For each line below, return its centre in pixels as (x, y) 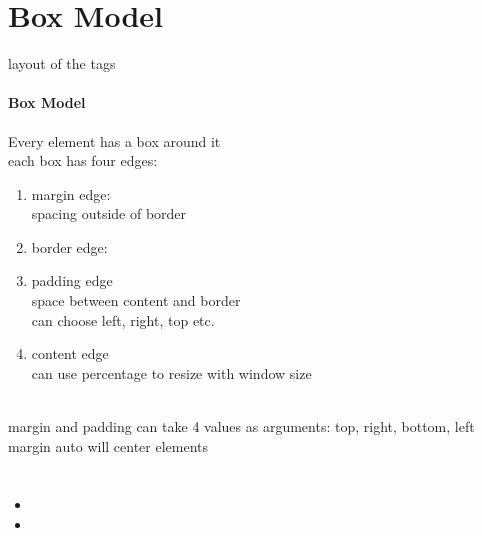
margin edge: (71, 193)
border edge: (69, 246)
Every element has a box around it (114, 140)
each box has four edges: (83, 160)
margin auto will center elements (108, 445)
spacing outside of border (109, 213)
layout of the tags (62, 63)
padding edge (72, 280)
